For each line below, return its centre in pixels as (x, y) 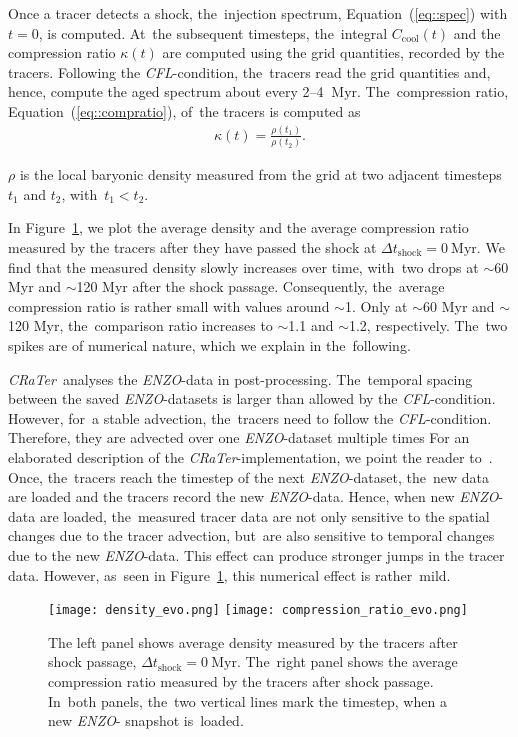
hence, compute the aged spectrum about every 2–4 (166, 91)
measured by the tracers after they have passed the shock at (192, 247)
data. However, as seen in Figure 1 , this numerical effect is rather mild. (229, 574)
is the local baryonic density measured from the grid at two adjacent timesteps (260, 174)
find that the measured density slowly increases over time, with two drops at (243, 266)
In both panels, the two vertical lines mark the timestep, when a (247, 700)
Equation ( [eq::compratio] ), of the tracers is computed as (184, 110)
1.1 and (311, 325)
